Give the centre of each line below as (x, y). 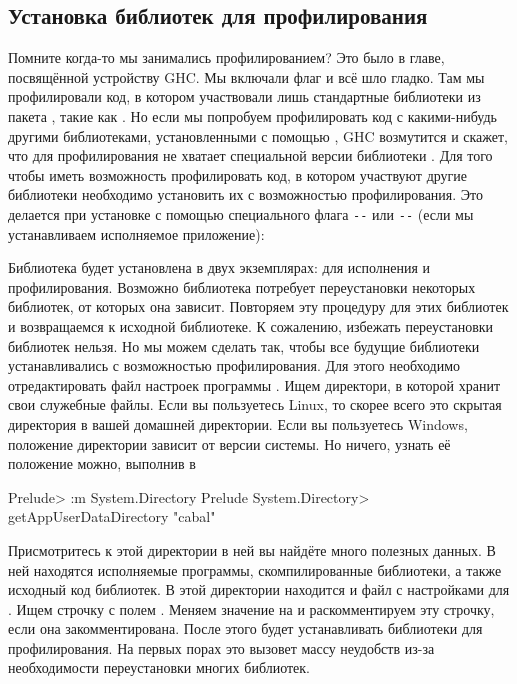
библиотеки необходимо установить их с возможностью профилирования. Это (246, 194)
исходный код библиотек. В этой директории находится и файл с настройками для (259, 589)
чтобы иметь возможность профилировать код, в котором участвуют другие (238, 174)
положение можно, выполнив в (102, 463)
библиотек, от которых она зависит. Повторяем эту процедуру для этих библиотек (258, 306)
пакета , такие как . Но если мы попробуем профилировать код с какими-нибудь (252, 115)
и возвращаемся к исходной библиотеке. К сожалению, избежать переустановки (251, 325)
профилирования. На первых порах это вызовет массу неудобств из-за (221, 647)
